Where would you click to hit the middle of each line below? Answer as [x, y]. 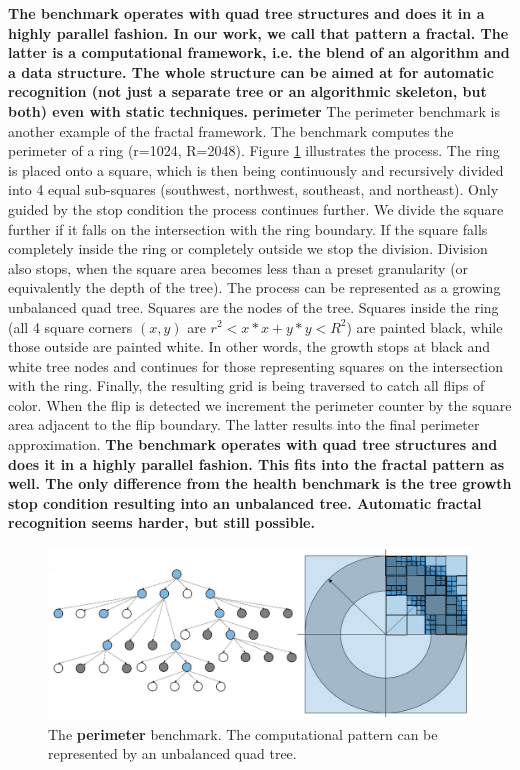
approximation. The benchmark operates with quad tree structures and [253, 444]
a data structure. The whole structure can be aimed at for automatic [251, 71]
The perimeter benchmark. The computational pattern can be [243, 733]
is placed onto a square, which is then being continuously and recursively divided [256, 169]
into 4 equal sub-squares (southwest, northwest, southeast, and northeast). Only [253, 189]
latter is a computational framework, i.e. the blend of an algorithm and [259, 52]
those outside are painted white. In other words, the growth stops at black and [249, 346]
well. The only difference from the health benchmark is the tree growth [260, 483]
